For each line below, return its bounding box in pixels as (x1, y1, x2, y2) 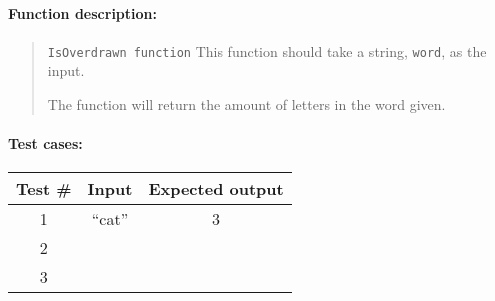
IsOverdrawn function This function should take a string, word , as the (47, 40, 487, 61)
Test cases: (8, 133, 83, 154)
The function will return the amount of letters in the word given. (47, 94, 446, 115)
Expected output (148, 177, 284, 201)
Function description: (8, 2, 157, 23)
